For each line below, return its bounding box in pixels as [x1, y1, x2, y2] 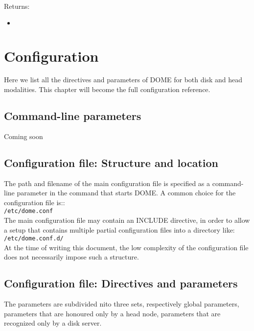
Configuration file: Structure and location [4, 155, 218, 170]
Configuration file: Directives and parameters [4, 276, 238, 291]
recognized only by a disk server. [4, 318, 102, 328]
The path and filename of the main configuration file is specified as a [4, 178, 210, 188]
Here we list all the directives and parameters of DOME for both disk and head [4, 74, 243, 85]
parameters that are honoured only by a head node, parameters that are [4, 308, 221, 318]
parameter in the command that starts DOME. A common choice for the [17, 188, 236, 198]
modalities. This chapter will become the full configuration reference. [4, 84, 210, 94]
